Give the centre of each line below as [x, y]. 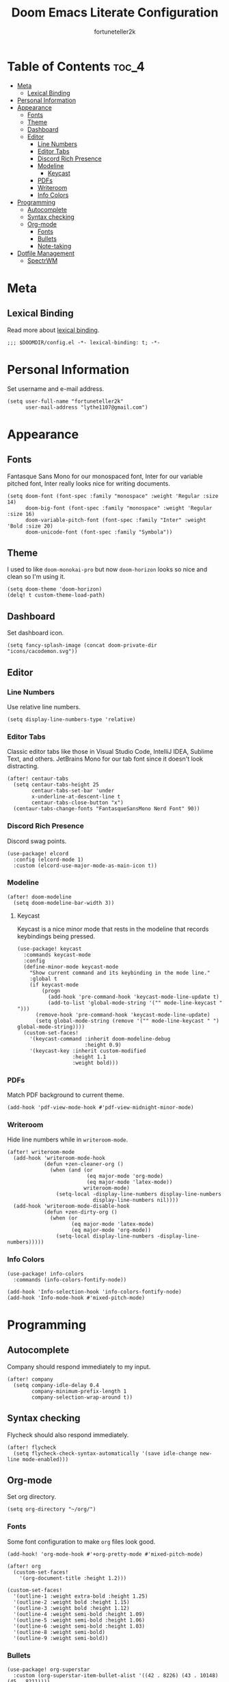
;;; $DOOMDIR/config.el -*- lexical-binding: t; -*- [84, 342]
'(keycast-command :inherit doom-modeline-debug [100, 1039]
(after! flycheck [32, 1447]
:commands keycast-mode [57, 955]
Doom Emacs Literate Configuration [115, 13]
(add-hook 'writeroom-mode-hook [59, 1158]
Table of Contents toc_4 [76, 66]
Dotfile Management [46, 253]
